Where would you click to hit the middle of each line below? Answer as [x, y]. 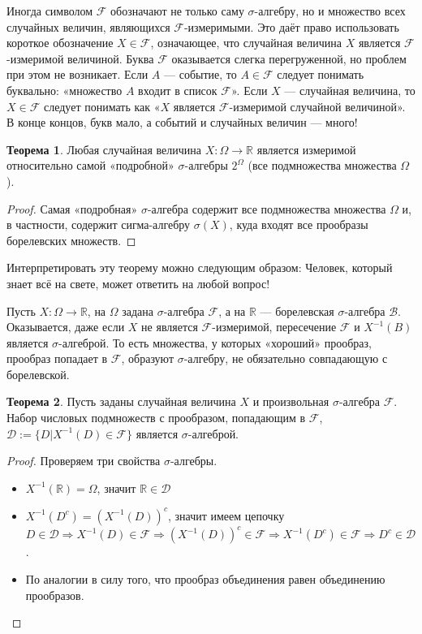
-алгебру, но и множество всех [330, 11]
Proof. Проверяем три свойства [84, 461]
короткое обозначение [60, 43]
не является [170, 327]
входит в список [178, 90]
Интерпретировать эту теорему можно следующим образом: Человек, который [200, 267]
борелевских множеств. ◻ [71, 240]
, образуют [148, 358]
